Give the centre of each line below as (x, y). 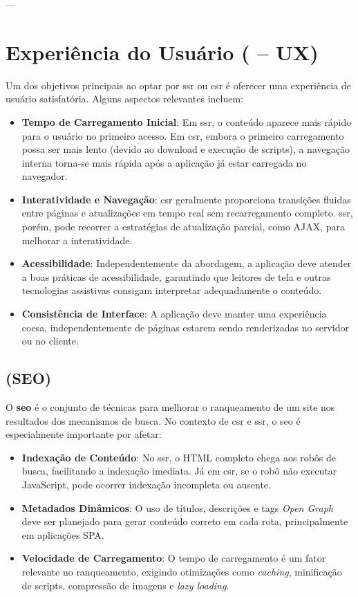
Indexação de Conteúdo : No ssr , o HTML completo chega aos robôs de (179, 457)
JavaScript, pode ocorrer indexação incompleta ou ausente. (146, 484)
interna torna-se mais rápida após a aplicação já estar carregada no (164, 162)
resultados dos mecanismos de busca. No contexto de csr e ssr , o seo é (153, 420)
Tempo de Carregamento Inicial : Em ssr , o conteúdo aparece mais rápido (187, 121)
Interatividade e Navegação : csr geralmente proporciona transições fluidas (186, 199)
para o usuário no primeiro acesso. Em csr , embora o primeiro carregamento (183, 135)
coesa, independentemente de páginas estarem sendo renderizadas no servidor (185, 327)
